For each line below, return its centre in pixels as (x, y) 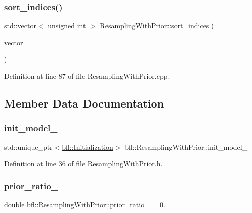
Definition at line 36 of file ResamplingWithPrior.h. (83, 164)
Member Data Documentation (84, 103)
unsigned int (67, 25)
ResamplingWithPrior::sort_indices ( (157, 25)
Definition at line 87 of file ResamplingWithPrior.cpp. (87, 76)
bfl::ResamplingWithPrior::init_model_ (186, 146)
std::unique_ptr (28, 146)
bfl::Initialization (88, 146)
